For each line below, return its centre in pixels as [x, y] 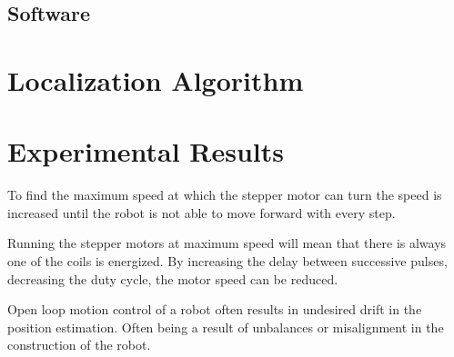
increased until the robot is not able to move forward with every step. [202, 212]
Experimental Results [146, 151]
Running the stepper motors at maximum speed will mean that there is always [227, 243]
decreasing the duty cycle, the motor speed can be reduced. [173, 278]
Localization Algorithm [156, 79]
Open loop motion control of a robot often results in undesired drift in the [215, 309]
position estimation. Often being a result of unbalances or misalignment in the [226, 327]
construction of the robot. [79, 345]
